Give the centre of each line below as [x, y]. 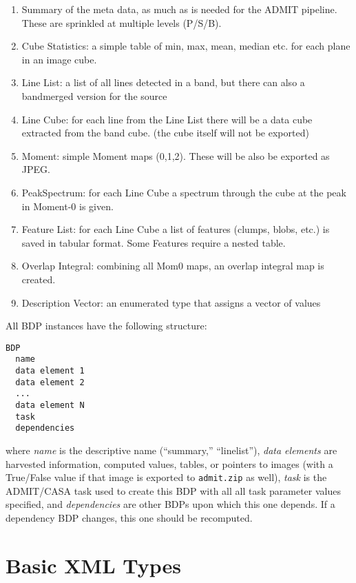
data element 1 [50, 371]
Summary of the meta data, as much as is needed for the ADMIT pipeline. [179, 9]
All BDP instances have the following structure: [106, 326]
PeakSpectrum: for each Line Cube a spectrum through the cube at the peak [184, 192]
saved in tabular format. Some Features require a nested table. [154, 242]
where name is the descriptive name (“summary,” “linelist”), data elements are [171, 450]
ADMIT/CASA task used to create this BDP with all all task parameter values [173, 490]
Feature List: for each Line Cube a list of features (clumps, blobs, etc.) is [176, 229]
